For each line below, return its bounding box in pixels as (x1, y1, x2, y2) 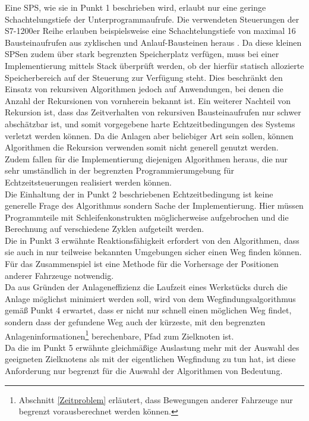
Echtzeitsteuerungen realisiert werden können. (5, 175, 172, 188)
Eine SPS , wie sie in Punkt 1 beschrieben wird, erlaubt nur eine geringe (5, 1, 266, 13)
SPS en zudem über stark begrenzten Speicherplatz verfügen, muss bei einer (5, 48, 279, 60)
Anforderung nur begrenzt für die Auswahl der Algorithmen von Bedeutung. (5, 365, 283, 377)
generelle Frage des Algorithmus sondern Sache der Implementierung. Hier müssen (5, 199, 304, 212)
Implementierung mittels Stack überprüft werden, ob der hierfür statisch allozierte (5, 59, 304, 71)
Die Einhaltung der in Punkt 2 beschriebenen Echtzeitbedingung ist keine (5, 187, 273, 200)
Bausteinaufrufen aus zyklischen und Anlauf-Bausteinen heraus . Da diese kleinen (5, 36, 302, 48)
